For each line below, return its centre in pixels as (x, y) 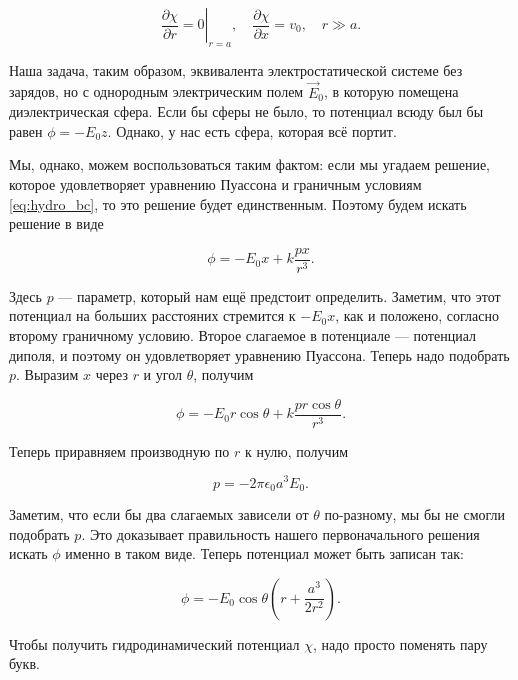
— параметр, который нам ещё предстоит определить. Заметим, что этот (279, 295)
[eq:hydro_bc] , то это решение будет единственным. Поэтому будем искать (238, 203)
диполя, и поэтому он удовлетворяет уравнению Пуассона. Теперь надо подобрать (259, 354)
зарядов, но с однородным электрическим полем (156, 91)
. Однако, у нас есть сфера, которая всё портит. (252, 130)
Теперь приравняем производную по (119, 450)
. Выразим (47, 374)
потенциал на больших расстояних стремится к (152, 315)
